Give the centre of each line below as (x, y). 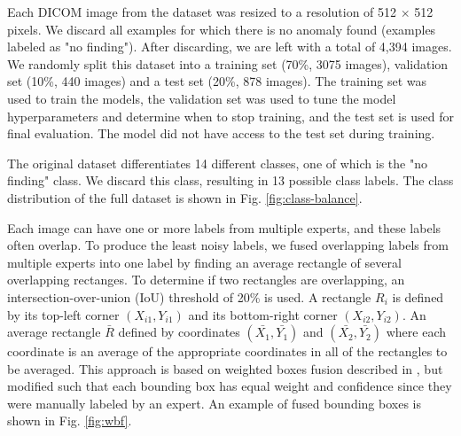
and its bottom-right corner (263, 314)
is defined (418, 296)
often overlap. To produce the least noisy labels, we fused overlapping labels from (228, 245)
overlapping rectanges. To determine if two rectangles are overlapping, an (206, 280)
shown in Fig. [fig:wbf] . (70, 420)
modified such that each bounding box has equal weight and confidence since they (230, 386)
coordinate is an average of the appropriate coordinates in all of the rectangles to (227, 351)
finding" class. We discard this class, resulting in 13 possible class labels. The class (230, 180)
